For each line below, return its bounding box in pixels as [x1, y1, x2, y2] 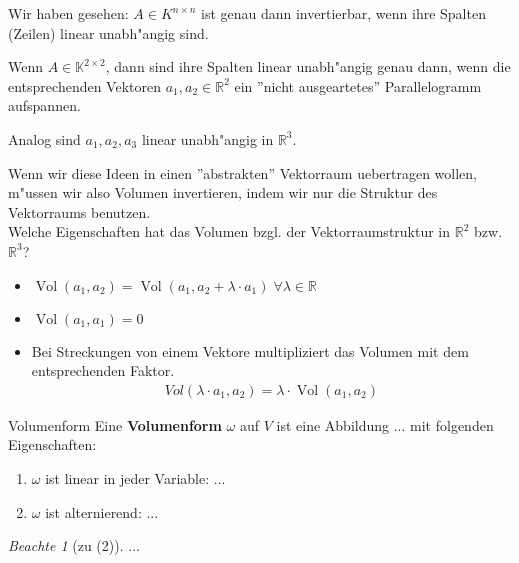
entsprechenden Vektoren [8, 75, 161, 96]
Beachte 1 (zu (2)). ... [8, 535, 140, 556]
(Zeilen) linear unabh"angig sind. [8, 22, 209, 43]
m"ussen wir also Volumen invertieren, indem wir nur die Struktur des [8, 182, 438, 203]
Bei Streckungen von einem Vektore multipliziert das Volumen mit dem [31, 340, 469, 361]
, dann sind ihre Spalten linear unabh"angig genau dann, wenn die [105, 56, 511, 77]
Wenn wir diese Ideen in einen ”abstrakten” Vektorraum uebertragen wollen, [8, 162, 478, 183]
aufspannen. [8, 95, 81, 116]
